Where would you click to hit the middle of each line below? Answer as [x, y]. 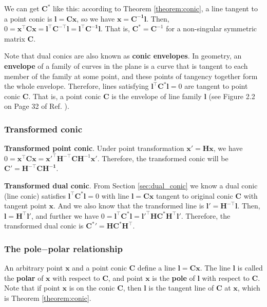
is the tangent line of [181, 288]
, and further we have [65, 215]
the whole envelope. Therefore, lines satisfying [77, 86]
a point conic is [28, 18]
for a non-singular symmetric [212, 28]
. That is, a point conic [65, 96]
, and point [126, 277]
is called [250, 268]
